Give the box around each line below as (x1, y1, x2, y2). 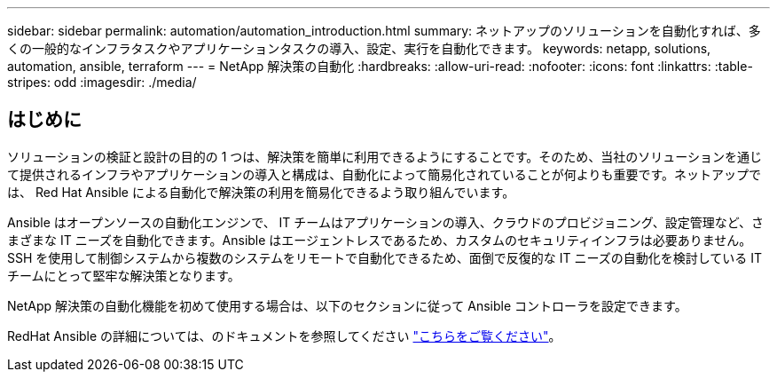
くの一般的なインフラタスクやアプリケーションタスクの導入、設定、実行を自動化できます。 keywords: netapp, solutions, (7, 41, 711, 56)
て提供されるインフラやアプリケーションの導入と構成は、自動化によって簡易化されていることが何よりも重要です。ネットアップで (7, 166, 762, 182)
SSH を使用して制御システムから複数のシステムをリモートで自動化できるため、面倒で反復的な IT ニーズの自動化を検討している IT (7, 249, 763, 265)
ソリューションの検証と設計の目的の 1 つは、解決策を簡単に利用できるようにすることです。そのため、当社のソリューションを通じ (7, 148, 763, 164)
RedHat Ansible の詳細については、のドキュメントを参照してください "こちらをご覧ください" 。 (7, 328, 561, 343)
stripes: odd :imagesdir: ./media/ (7, 75, 197, 90)
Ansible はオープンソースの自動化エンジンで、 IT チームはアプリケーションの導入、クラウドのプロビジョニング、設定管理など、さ (7, 214, 764, 230)
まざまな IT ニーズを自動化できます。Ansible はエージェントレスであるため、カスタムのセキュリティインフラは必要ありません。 (7, 232, 752, 248)
